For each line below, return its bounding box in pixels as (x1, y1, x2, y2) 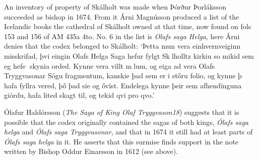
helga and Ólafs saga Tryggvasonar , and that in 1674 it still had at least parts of (4, 126, 253, 137)
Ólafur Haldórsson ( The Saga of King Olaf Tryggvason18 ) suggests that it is (4, 106, 239, 117)
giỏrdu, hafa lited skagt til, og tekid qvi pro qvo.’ (4, 90, 155, 100)
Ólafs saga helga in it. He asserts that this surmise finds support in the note (4, 136, 239, 146)
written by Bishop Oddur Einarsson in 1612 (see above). (4, 146, 178, 156)
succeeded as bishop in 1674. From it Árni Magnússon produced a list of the (4, 11, 239, 22)
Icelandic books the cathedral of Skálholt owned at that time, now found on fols (4, 21, 251, 32)
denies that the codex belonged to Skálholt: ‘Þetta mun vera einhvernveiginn (4, 41, 240, 51)
